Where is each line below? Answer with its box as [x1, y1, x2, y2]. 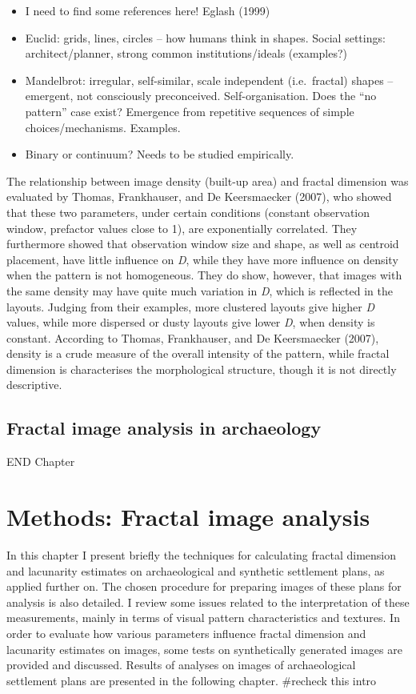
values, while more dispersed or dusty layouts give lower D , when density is [6, 314, 375, 331]
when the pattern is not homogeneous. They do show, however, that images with [6, 267, 402, 283]
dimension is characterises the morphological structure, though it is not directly [6, 360, 397, 377]
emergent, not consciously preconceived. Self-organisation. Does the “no [25, 87, 377, 104]
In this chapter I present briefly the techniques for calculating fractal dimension [6, 546, 397, 563]
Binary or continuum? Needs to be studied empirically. [25, 146, 294, 162]
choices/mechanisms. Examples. [25, 118, 181, 135]
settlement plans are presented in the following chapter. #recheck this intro [6, 672, 377, 688]
